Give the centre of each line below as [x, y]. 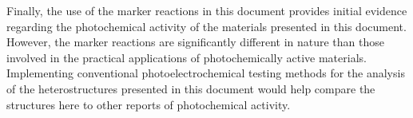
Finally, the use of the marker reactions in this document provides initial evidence [207, 10]
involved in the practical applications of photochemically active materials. [187, 57]
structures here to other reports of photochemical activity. [149, 104]
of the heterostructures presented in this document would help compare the [191, 88]
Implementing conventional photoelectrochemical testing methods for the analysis [206, 73]
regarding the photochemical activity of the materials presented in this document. [206, 26]
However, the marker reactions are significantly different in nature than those [195, 42]
